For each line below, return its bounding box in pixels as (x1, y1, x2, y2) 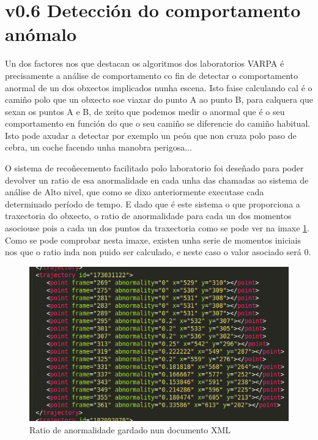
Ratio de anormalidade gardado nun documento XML (29, 423, 231, 436)
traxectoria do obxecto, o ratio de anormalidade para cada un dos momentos (5, 209, 292, 222)
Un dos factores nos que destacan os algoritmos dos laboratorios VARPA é (5, 57, 284, 70)
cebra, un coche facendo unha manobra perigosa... (5, 141, 192, 154)
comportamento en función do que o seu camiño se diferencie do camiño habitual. (5, 117, 311, 130)
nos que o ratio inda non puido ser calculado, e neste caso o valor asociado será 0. (5, 245, 311, 258)
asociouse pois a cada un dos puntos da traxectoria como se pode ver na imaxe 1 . (5, 222, 309, 234)
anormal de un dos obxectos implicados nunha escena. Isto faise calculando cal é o (5, 81, 312, 94)
